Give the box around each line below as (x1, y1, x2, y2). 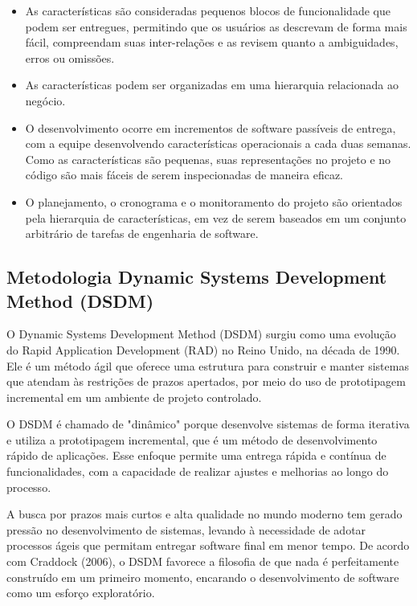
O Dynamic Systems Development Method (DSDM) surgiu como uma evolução (6, 326, 396, 342)
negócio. (25, 92, 66, 109)
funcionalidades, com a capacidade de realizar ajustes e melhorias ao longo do (6, 463, 389, 480)
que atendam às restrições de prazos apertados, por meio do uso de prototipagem (6, 373, 406, 390)
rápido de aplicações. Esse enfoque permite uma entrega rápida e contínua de (6, 447, 386, 464)
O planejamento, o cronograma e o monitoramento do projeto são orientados (25, 193, 403, 210)
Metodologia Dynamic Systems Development (6, 264, 387, 289)
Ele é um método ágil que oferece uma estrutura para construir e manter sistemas (6, 357, 409, 374)
